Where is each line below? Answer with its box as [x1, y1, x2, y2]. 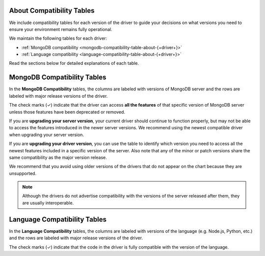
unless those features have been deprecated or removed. [9, 109, 125, 115]
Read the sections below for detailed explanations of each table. [9, 60, 139, 66]
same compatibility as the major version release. [9, 154, 107, 160]
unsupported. [9, 170, 37, 176]
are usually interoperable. [22, 199, 74, 206]
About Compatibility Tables [9, 6, 95, 15]
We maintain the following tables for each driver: [9, 35, 107, 41]
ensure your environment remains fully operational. [9, 26, 112, 32]
